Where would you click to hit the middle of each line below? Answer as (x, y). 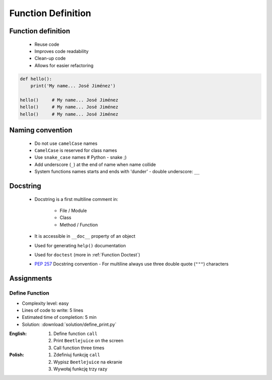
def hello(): (36, 79)
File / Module (73, 211)
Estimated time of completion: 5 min (59, 317)
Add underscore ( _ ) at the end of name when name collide (95, 165)
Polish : (17, 355)
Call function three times (79, 348)
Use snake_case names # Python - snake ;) (81, 157)
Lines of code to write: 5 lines (53, 310)
